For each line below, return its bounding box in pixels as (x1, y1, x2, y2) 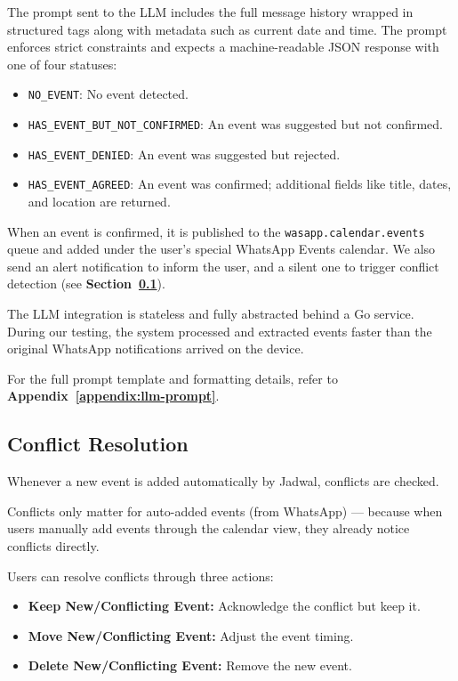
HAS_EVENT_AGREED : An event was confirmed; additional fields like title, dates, (28, 174, 452, 193)
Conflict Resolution (7, 430, 189, 458)
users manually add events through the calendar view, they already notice (7, 519, 410, 538)
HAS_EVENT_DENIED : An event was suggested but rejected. (28, 144, 341, 163)
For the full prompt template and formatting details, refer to (7, 369, 338, 387)
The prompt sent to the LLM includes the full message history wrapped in (7, 3, 414, 20)
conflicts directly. (7, 536, 100, 555)
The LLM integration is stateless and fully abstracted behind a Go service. (7, 304, 414, 323)
